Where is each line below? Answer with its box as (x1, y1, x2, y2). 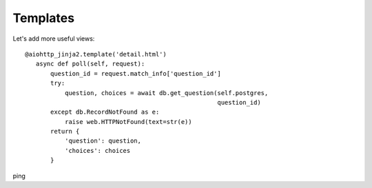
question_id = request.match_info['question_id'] (50, 70, 222, 77)
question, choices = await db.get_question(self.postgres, (64, 89, 269, 96)
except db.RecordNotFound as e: (50, 108, 160, 116)
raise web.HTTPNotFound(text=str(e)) (64, 118, 192, 125)
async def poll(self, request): (35, 60, 145, 68)
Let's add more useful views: (12, 34, 95, 43)
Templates (12, 10, 75, 25)
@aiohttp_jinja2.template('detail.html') (25, 50, 167, 58)
